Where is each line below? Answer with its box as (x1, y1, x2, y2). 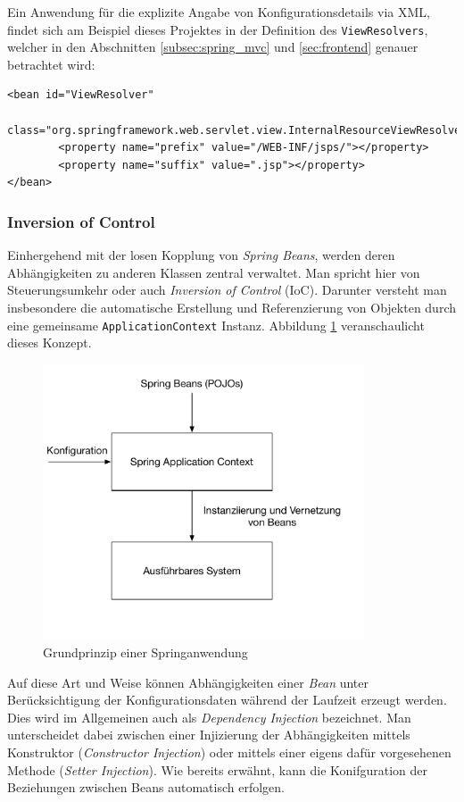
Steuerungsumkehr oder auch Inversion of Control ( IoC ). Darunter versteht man (7, 280, 447, 299)
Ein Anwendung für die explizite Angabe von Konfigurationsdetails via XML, (7, 3, 430, 21)
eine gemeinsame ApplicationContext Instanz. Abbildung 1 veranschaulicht (7, 315, 425, 334)
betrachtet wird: (7, 54, 95, 73)
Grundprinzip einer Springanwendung (43, 643, 248, 662)
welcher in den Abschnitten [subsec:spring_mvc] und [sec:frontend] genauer (7, 38, 418, 56)
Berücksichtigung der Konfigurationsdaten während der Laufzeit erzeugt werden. (7, 690, 447, 709)
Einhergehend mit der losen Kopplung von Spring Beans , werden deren (7, 246, 395, 264)
